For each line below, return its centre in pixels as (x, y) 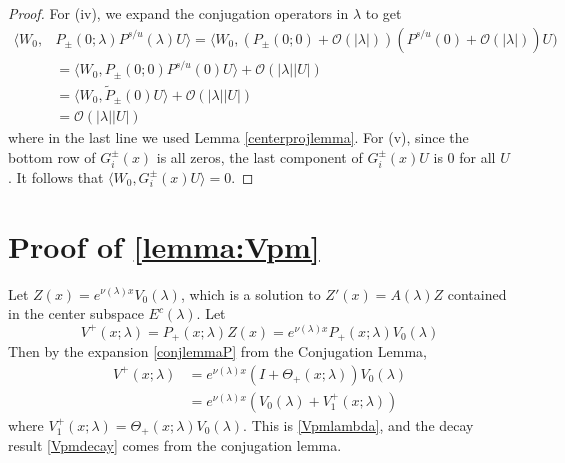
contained (477, 293)
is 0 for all (464, 156)
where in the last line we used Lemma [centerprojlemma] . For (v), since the (238, 137)
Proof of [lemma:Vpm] (164, 245)
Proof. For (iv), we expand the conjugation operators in (178, 13)
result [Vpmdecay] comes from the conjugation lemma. (175, 445)
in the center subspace (76, 313)
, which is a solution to (250, 293)
